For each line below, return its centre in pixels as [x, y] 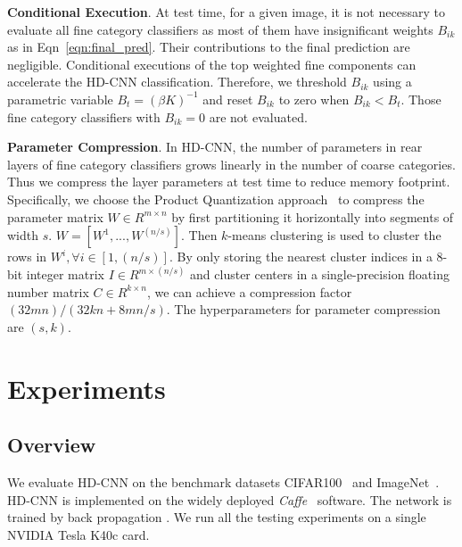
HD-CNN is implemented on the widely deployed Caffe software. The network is [230, 499]
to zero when [314, 99]
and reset [228, 99]
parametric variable [60, 99]
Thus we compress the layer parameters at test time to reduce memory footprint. [229, 182]
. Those [421, 99]
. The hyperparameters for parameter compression [303, 309]
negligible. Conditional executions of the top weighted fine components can [212, 64]
